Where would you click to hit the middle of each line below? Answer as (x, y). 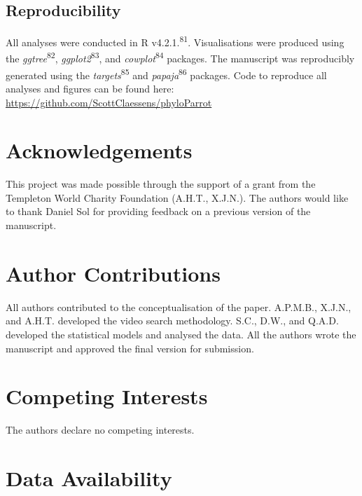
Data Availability (89, 478)
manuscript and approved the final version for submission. (130, 348)
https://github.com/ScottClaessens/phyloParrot (109, 102)
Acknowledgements (99, 150)
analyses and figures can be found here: (90, 88)
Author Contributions (113, 273)
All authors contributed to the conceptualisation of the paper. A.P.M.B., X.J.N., (179, 306)
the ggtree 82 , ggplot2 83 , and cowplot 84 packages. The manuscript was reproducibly (180, 57)
